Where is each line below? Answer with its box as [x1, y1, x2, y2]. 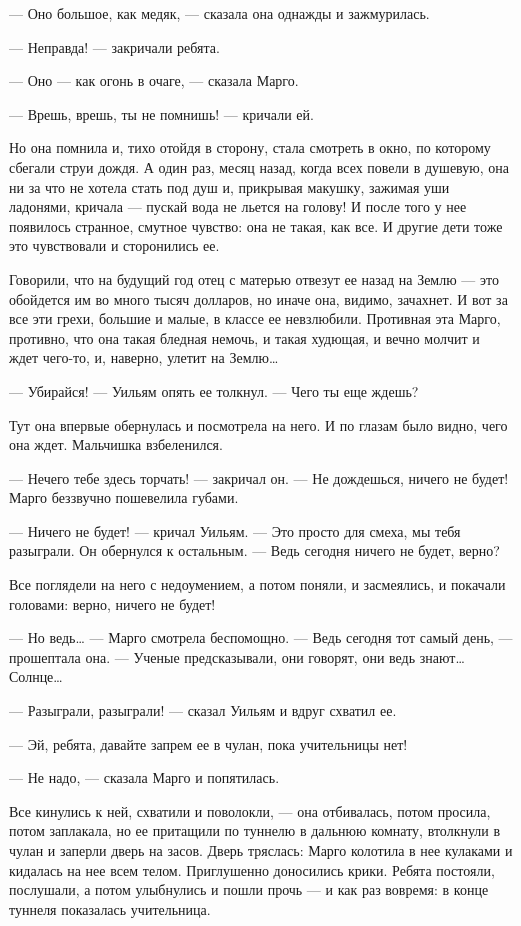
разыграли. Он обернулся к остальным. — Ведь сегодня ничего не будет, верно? [9, 540, 500, 561]
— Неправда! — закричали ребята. [9, 36, 220, 57]
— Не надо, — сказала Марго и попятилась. [9, 767, 280, 788]
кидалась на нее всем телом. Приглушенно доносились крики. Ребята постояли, [9, 859, 495, 880]
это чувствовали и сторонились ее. [9, 235, 220, 256]
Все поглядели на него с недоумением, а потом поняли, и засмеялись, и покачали [9, 574, 506, 595]
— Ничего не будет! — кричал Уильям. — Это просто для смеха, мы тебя [9, 520, 461, 541]
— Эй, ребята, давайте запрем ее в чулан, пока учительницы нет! [9, 733, 408, 754]
